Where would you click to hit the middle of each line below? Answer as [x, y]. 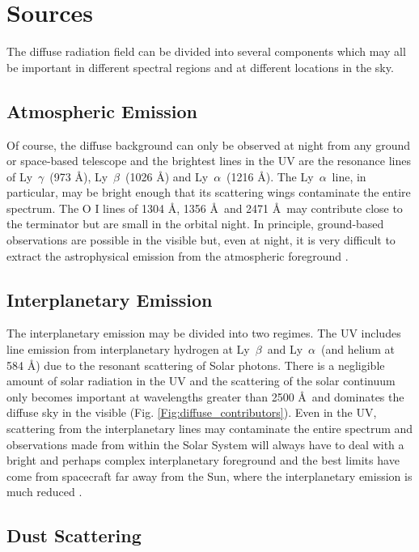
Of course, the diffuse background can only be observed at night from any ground [209, 144]
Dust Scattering [74, 535]
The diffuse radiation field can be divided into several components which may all [206, 51]
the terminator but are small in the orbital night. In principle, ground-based [195, 224]
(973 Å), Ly [79, 176]
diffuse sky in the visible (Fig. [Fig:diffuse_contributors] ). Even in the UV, [192, 412]
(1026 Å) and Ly [167, 176]
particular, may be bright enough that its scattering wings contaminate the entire [209, 192]
